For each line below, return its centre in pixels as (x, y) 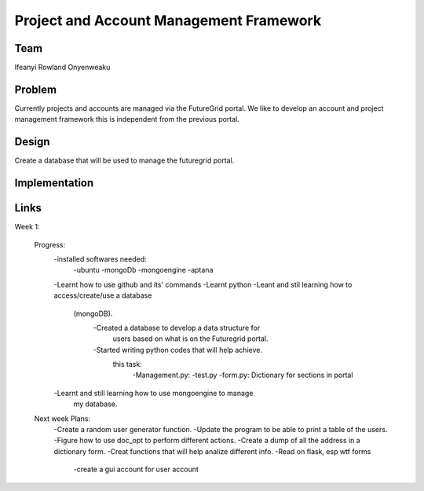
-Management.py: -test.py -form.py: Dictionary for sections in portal (243, 375)
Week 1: (27, 227)
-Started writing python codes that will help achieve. (178, 350)
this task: (128, 365)
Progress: (50, 244)
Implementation (54, 183)
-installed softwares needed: (100, 258)
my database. (95, 404)
